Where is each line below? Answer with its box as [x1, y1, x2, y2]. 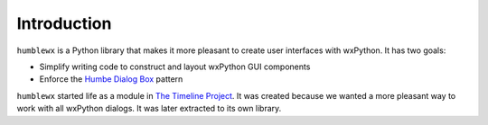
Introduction [16, 13, 112, 33]
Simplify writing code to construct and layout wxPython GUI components [39, 61, 311, 72]
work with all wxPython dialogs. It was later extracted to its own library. [16, 103, 282, 114]
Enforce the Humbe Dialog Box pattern [39, 74, 183, 85]
